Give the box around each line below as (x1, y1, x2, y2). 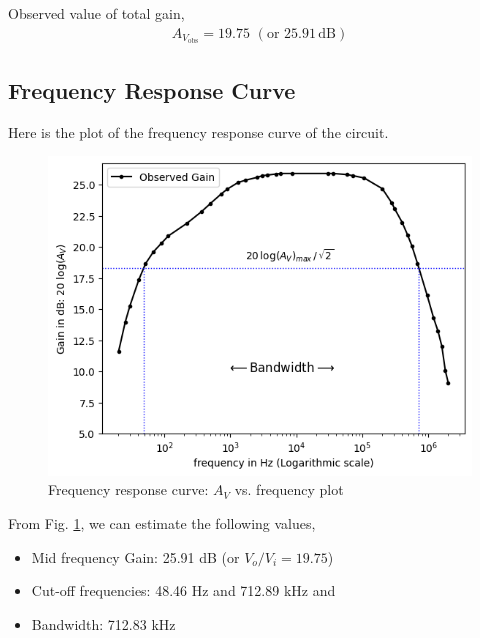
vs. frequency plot (234, 479, 344, 500)
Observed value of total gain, (8, 3, 185, 23)
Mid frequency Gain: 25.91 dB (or (31, 546, 240, 567)
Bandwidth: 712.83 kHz (31, 613, 176, 634)
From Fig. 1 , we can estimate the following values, (8, 512, 316, 533)
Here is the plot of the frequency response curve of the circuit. (8, 121, 389, 142)
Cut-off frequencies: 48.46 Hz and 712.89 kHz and (31, 580, 336, 601)
